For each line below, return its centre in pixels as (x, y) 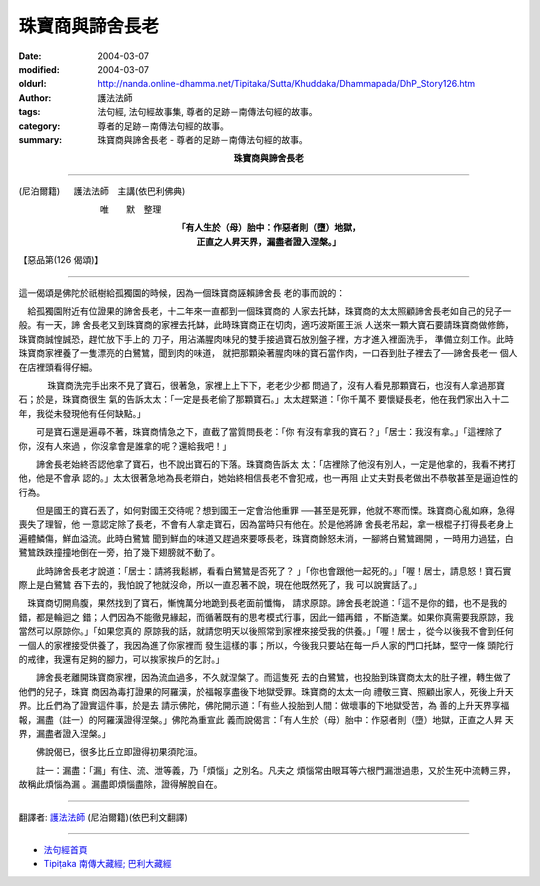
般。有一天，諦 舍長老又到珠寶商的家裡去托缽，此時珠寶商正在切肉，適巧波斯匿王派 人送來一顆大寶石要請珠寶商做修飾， (266, 325)
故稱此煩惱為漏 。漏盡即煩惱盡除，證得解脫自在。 (120, 784)
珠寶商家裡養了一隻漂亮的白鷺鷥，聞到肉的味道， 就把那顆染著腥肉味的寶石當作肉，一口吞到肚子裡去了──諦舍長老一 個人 (268, 353)
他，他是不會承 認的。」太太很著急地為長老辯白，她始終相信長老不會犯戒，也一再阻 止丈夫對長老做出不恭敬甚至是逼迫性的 (268, 478)
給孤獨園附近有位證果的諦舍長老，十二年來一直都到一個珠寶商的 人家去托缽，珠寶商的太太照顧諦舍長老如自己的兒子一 (269, 311)
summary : (40, 139)
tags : (29, 112)
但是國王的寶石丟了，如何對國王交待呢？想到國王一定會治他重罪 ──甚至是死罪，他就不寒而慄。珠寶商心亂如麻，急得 (275, 511)
